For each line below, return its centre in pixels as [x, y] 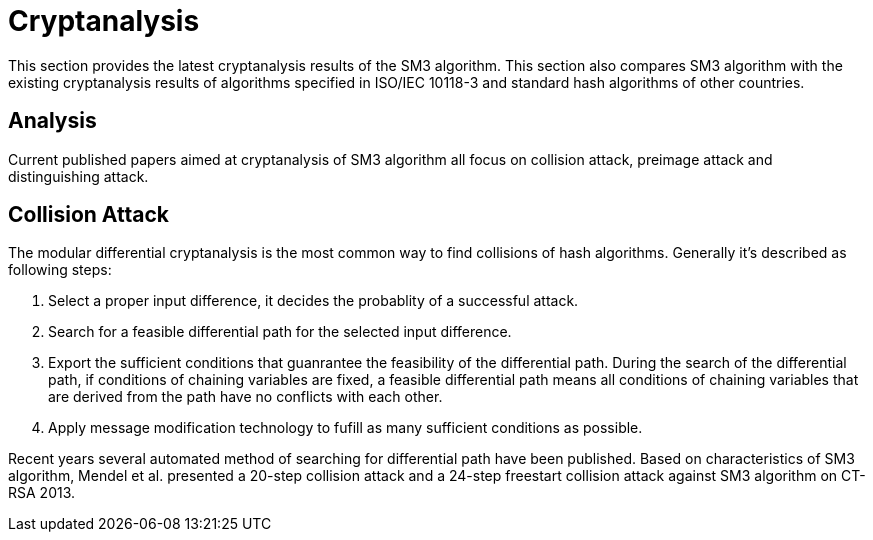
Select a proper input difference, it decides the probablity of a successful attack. [313, 301]
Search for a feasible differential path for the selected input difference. [280, 332]
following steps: [60, 270]
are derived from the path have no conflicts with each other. [245, 397]
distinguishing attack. [78, 176]
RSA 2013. [42, 493]
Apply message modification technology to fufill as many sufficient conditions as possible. [345, 428]
